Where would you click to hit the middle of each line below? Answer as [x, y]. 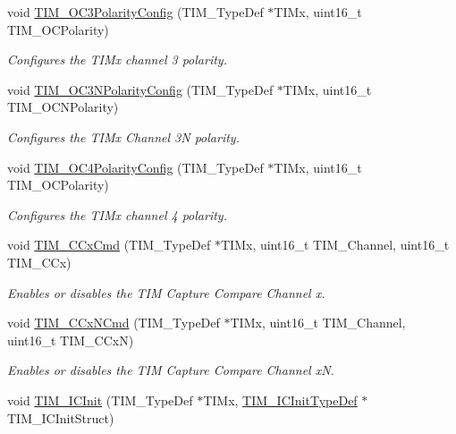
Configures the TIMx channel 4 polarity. [117, 214]
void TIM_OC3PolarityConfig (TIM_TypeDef [135, 12]
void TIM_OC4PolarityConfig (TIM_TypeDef [135, 167]
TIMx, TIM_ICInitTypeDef [280, 400]
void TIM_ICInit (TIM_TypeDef [100, 400]
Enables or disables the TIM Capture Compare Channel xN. [171, 370]
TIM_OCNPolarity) [63, 107]
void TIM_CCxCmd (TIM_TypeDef [109, 245]
